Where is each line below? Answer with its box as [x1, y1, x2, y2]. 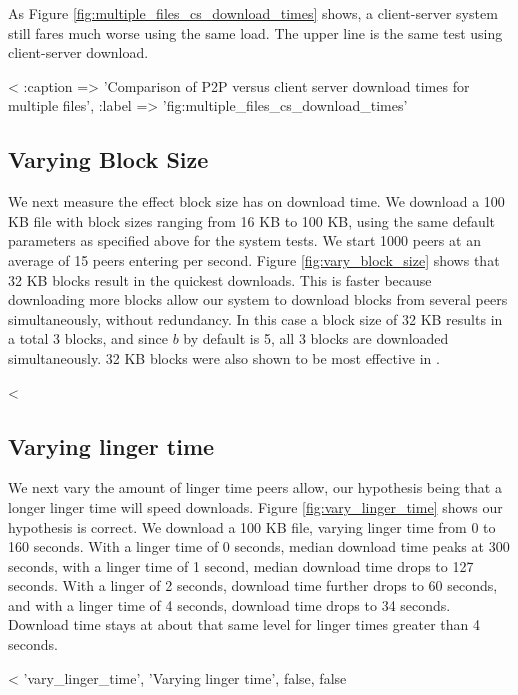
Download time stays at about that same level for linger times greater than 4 [8, 614, 480, 635]
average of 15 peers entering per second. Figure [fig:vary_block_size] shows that [8, 249, 500, 270]
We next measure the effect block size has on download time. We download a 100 [8, 191, 505, 212]
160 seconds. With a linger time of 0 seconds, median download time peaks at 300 [8, 536, 510, 557]
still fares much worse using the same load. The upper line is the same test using [8, 22, 503, 43]
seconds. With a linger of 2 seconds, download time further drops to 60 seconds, [8, 575, 498, 596]
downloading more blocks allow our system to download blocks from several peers [8, 289, 508, 310]
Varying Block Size [8, 144, 209, 175]
